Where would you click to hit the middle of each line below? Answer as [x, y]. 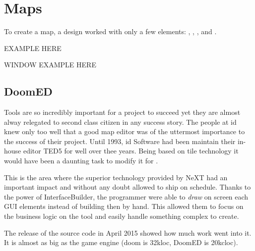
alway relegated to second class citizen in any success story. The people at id [120, 122]
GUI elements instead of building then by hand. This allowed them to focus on [124, 206]
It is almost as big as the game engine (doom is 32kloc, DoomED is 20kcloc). [121, 242]
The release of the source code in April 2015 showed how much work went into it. [128, 232]
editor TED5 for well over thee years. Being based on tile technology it [131, 151]
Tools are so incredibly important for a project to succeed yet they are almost [122, 112]
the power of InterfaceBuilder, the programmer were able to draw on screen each [126, 196]
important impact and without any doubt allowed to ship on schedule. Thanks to [127, 187]
